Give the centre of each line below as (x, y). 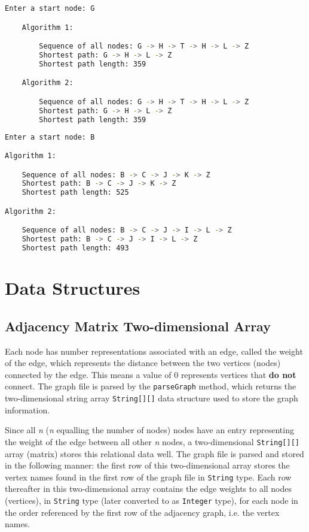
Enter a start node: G (50, 8)
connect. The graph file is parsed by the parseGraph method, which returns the (151, 386)
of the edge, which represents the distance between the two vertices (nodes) (143, 363)
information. (27, 409)
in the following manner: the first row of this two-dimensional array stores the (147, 465)
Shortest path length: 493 (75, 248)
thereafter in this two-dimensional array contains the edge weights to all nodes (149, 489)
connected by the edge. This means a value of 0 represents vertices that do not (151, 374)
